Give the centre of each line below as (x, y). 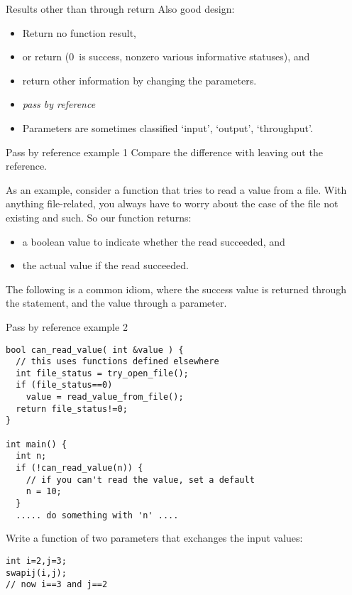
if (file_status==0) (64, 385)
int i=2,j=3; (36, 561)
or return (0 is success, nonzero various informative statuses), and (166, 56)
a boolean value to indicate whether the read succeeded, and (154, 241)
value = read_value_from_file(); (105, 397)
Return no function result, (79, 32)
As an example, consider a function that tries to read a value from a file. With (176, 189)
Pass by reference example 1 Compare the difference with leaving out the (164, 152)
